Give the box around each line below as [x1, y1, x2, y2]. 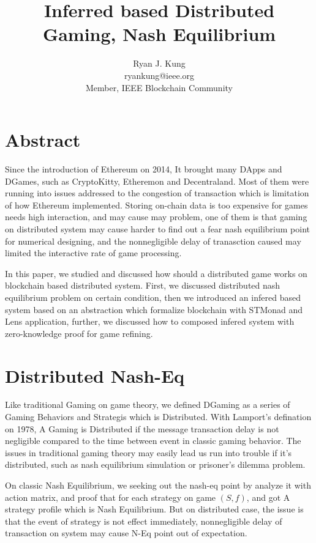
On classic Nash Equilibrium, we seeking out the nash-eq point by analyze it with [5, 479, 311, 492]
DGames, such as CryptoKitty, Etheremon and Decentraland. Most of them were [5, 174, 309, 187]
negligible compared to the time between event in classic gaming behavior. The [5, 434, 301, 447]
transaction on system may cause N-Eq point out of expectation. [5, 526, 247, 539]
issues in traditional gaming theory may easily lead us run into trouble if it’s [5, 446, 292, 459]
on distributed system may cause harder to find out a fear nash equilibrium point [5, 223, 310, 235]
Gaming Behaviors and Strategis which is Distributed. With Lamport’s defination [5, 410, 312, 423]
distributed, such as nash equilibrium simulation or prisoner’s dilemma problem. [5, 458, 306, 471]
